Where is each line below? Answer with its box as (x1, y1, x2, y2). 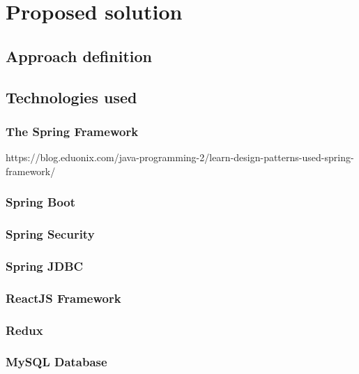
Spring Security (6, 225, 95, 243)
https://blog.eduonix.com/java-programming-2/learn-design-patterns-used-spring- (6, 150, 354, 165)
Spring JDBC (6, 257, 84, 274)
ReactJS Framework (6, 289, 121, 306)
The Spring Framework (6, 122, 139, 140)
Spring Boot (6, 193, 76, 211)
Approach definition (6, 45, 152, 66)
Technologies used (6, 86, 137, 107)
